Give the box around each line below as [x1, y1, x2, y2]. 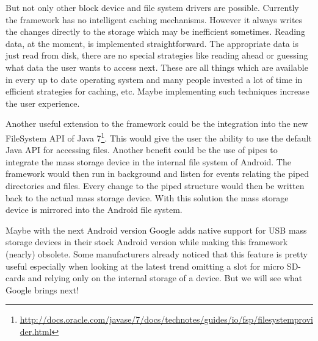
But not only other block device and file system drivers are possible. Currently [5, 1, 299, 13]
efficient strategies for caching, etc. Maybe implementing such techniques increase [5, 85, 309, 98]
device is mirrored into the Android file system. [5, 203, 182, 216]
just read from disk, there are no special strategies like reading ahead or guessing [5, 49, 308, 62]
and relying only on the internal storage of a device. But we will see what [27, 271, 303, 284]
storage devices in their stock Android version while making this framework [5, 235, 288, 248]
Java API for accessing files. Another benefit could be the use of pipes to [5, 143, 278, 156]
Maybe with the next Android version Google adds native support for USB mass [5, 223, 307, 236]
